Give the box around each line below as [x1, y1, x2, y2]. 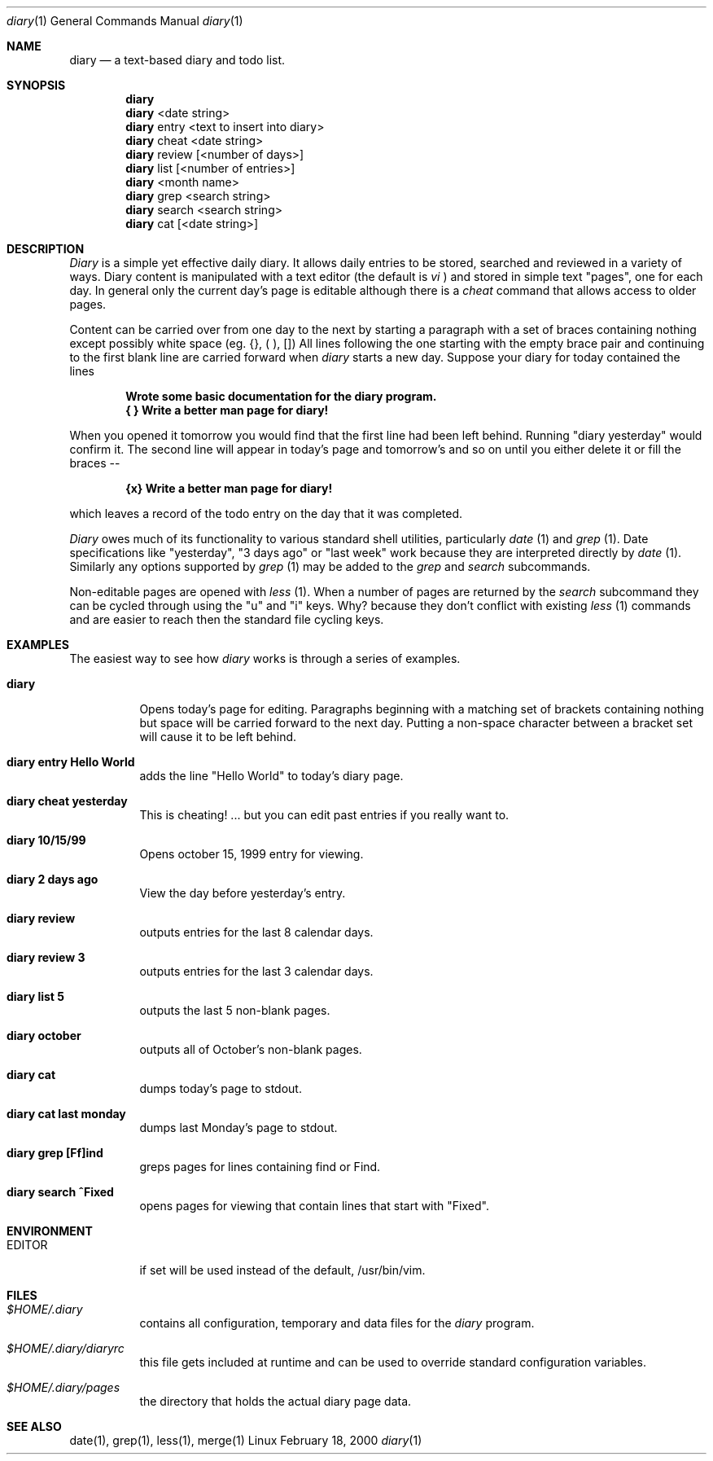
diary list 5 [7, 989, 64, 1003]
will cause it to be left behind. [139, 730, 297, 744]
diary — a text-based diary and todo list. [69, 53, 286, 67]
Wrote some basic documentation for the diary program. [125, 389, 437, 403]
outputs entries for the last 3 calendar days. [139, 964, 374, 978]
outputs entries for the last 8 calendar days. [139, 925, 374, 939]
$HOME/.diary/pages [7, 1380, 120, 1394]
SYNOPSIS [7, 78, 66, 92]
